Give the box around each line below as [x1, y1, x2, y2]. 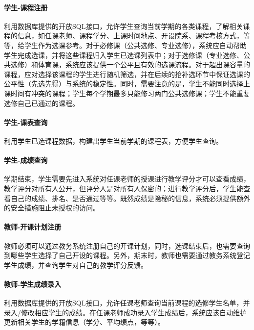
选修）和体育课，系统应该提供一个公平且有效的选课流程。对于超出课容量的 [10, 59, 250, 70]
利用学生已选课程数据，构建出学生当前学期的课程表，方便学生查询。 [4, 135, 223, 146]
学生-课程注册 [4, 2, 48, 12]
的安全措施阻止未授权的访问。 [4, 203, 100, 213]
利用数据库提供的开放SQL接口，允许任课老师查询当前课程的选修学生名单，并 [4, 298, 250, 308]
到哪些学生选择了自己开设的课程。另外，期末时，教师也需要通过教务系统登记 [4, 250, 250, 260]
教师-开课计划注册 [4, 222, 62, 232]
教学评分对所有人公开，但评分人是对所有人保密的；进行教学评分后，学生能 [4, 183, 243, 193]
